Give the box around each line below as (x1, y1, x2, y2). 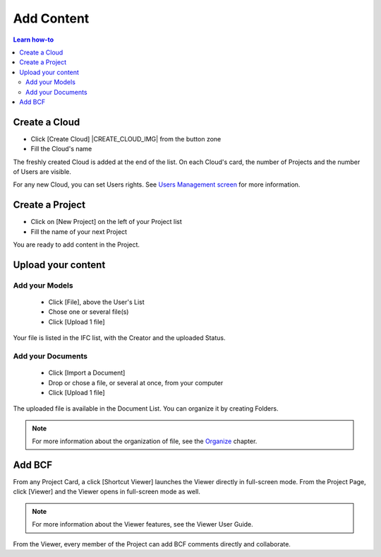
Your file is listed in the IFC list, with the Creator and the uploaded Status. (13, 334, 226, 342)
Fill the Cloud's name (30, 145, 92, 153)
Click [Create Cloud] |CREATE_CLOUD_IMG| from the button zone (30, 134, 222, 143)
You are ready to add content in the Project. (13, 240, 140, 249)
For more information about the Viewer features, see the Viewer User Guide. (32, 520, 253, 529)
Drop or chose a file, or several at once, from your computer (48, 378, 224, 387)
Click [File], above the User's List (48, 298, 145, 307)
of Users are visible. (13, 167, 72, 176)
